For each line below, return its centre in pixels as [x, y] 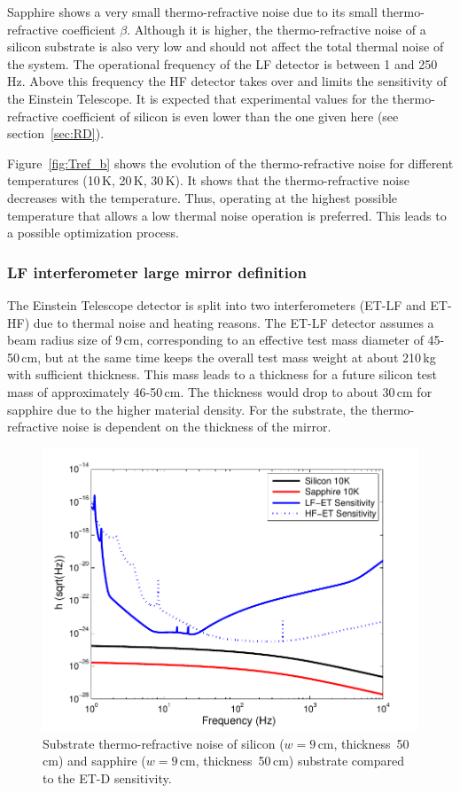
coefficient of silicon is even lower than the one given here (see [230, 116]
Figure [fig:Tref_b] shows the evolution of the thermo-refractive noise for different [230, 163]
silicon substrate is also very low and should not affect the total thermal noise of [226, 47]
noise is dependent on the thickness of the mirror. [196, 427]
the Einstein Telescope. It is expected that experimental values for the [198, 98]
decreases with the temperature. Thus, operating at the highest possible [203, 197]
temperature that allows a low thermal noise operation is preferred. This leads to [227, 215]
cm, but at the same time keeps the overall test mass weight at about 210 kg [229, 357]
